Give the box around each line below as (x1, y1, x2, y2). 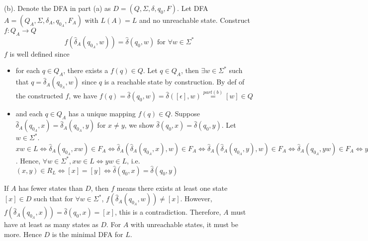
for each (15, 65, 40, 76)
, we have (69, 90, 97, 101)
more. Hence (4, 229, 42, 239)
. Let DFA (177, 3, 208, 13)
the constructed (15, 90, 63, 101)
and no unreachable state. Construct (139, 15, 250, 25)
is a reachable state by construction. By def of (104, 77, 245, 87)
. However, (180, 193, 212, 204)
